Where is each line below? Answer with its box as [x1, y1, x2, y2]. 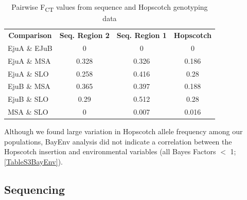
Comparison [8, 29, 52, 40]
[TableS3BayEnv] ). [4, 156, 63, 167]
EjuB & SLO [8, 94, 49, 104]
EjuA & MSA [8, 55, 51, 66]
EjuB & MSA [8, 81, 50, 92]
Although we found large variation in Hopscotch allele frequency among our [4, 126, 243, 137]
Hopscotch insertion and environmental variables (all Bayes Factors [4, 146, 216, 157]
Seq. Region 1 [116, 29, 167, 40]
